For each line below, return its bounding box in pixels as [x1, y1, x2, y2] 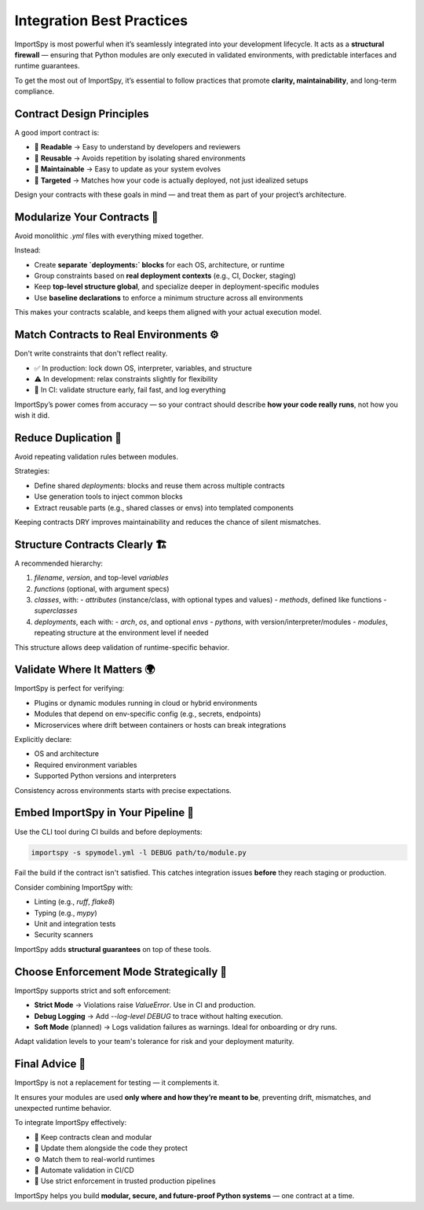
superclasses [34, 606, 78, 615]
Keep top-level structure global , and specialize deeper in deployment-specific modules [34, 282, 320, 291]
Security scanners [34, 930, 93, 939]
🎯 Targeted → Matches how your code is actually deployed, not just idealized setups [34, 175, 309, 185]
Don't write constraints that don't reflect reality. [14, 349, 168, 358]
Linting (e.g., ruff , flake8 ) [34, 897, 115, 906]
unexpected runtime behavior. [14, 1103, 111, 1112]
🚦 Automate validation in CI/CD [34, 1165, 134, 1175]
